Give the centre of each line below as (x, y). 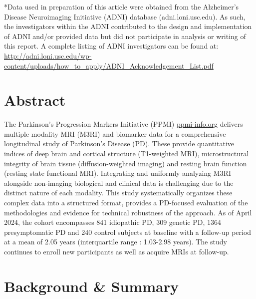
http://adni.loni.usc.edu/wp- (48, 55)
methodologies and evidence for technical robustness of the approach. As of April (128, 212)
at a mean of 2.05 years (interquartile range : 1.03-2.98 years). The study (116, 242)
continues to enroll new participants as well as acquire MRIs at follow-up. (117, 251)
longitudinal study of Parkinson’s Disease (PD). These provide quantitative (119, 143)
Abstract (35, 100)
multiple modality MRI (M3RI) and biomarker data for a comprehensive (115, 133)
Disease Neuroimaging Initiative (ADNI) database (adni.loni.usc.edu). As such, (125, 16)
